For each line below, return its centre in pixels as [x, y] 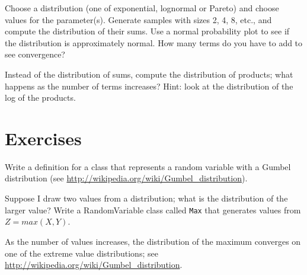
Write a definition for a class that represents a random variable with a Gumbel [148, 166]
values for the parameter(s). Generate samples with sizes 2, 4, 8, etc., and [138, 19]
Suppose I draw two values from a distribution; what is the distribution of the [146, 198]
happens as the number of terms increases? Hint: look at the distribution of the [149, 86]
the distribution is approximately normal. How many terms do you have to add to [154, 42]
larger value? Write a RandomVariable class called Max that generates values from [153, 210]
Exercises [43, 138]
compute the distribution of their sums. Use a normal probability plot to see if [147, 31]
